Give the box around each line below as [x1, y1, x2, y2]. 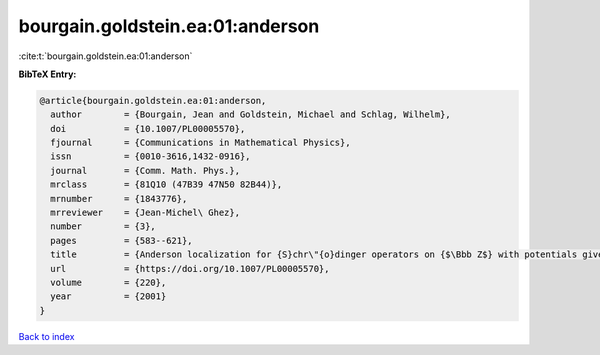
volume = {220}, [50, 277, 167, 288]
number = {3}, [50, 221, 157, 232]
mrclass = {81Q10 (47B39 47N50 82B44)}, [50, 179, 283, 190]
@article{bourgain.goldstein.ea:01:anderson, [39, 95, 267, 106]
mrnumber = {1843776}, [50, 193, 188, 204]
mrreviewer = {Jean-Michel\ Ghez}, [50, 207, 240, 219]
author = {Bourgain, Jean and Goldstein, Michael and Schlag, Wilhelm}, [50, 109, 452, 120]
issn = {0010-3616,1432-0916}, [50, 151, 251, 162]
